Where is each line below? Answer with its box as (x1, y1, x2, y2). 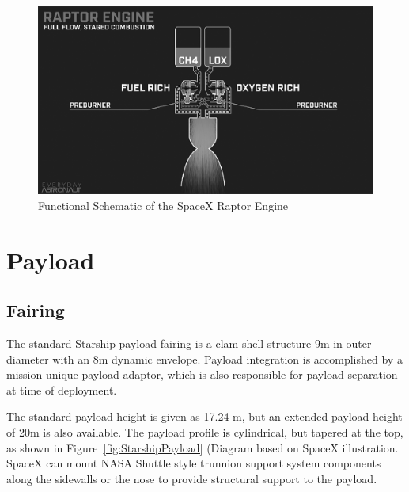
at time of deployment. (6, 381, 117, 398)
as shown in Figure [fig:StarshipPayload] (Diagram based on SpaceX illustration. (6, 439, 399, 456)
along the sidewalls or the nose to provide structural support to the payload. (6, 470, 377, 486)
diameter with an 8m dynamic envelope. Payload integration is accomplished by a (6, 350, 403, 367)
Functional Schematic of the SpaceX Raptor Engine (38, 196, 289, 213)
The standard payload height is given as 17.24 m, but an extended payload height (6, 408, 403, 425)
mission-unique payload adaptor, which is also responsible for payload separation (6, 366, 398, 383)
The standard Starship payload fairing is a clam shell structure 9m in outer (6, 335, 372, 352)
